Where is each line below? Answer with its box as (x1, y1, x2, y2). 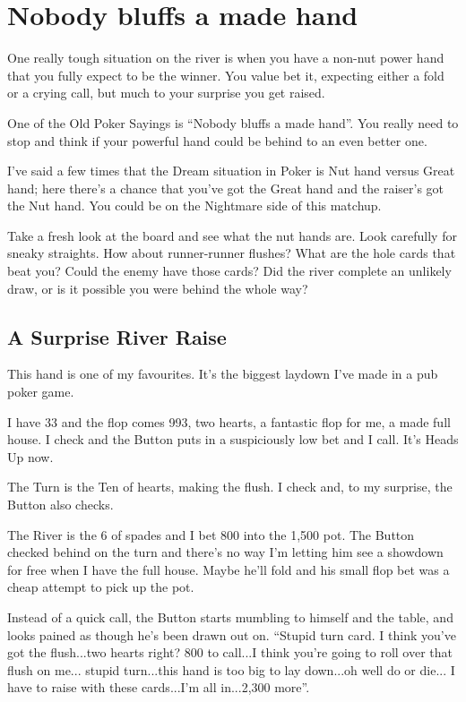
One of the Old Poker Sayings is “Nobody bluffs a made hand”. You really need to (7, 113, 459, 132)
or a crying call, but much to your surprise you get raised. (7, 83, 325, 102)
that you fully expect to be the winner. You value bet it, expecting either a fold (7, 65, 444, 84)
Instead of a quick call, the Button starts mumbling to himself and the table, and (7, 607, 453, 626)
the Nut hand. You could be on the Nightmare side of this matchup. (7, 196, 382, 215)
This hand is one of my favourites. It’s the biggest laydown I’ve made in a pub (7, 364, 438, 383)
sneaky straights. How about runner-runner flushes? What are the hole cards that (7, 244, 456, 262)
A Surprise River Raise (7, 322, 227, 350)
